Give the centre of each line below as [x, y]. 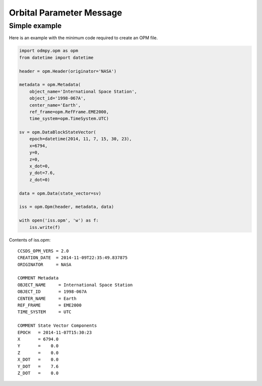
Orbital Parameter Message [65, 13]
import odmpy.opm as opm [49, 51]
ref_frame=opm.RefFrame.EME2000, [69, 112]
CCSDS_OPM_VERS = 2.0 [43, 251]
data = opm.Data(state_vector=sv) [60, 193]
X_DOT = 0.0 [38, 360]
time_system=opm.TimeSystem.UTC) [69, 119]
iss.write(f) [45, 227]
